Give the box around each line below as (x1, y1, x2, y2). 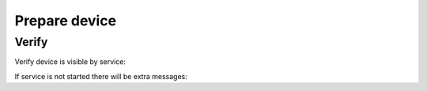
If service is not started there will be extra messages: (14, 71, 187, 81)
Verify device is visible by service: (14, 57, 127, 66)
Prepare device (14, 12, 117, 29)
